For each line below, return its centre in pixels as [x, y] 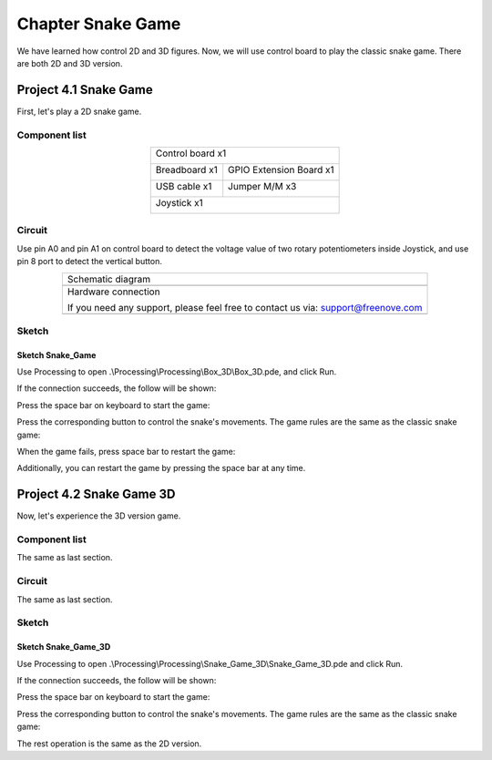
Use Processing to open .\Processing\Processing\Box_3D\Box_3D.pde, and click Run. [177, 372]
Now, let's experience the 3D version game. [99, 516]
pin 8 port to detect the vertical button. [90, 262]
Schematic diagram [108, 279]
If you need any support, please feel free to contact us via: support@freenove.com [245, 307]
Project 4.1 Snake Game [85, 90]
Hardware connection [113, 292]
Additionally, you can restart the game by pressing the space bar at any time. [161, 468]
